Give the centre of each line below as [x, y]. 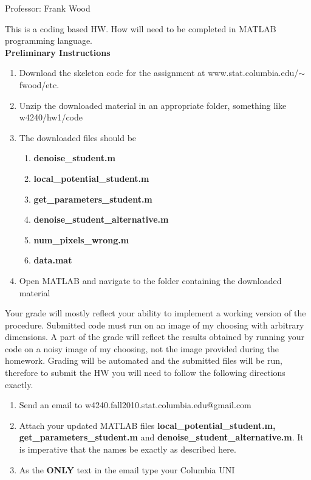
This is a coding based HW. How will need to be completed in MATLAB [141, 28]
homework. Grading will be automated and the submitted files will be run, [144, 360]
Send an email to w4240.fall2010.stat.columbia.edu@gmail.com [135, 405]
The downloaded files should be [78, 137]
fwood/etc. [39, 84]
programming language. [49, 40]
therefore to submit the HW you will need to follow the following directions [145, 373]
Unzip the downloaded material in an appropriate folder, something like [153, 105]
